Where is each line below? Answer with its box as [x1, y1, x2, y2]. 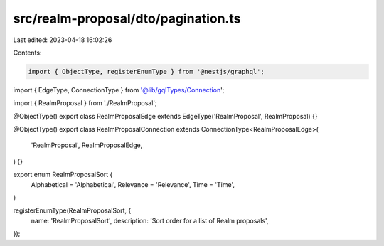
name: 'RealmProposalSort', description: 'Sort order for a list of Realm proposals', [31, 216, 269, 225]
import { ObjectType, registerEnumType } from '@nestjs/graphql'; [28, 68, 265, 75]
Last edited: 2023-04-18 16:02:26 [13, 36, 112, 44]
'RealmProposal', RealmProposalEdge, [31, 141, 143, 149]
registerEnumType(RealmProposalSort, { [13, 206, 132, 215]
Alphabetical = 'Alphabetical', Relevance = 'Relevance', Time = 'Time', [31, 180, 235, 188]
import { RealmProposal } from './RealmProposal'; [13, 99, 157, 107]
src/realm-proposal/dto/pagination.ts [13, 11, 241, 26]
